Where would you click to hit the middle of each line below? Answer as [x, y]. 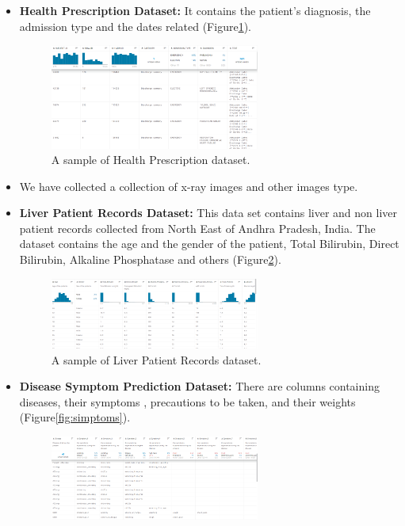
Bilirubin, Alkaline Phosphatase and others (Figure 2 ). [150, 259]
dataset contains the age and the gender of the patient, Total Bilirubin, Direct [209, 244]
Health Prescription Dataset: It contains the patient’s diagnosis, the [195, 10]
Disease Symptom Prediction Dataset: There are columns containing [199, 386]
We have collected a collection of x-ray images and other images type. [189, 186]
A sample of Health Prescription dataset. [151, 160]
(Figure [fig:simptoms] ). [75, 417]
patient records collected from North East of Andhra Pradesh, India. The [197, 228]
